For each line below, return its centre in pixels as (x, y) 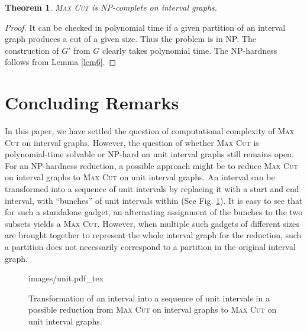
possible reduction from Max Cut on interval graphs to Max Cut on (153, 309)
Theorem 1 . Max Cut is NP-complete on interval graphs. (111, 7)
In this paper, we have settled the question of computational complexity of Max (150, 131)
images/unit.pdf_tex (66, 278)
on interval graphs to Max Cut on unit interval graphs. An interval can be (140, 177)
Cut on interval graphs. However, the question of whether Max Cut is (132, 142)
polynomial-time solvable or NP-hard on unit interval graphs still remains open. (149, 154)
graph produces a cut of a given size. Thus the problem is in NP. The (130, 39)
